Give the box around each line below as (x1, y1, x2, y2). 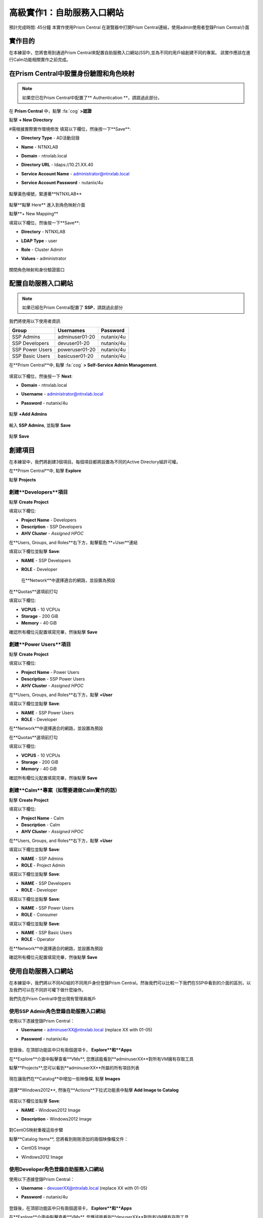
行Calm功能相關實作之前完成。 (9, 57, 71, 62)
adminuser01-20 (57, 334, 95, 341)
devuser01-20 (57, 340, 90, 347)
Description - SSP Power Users (21, 676, 85, 682)
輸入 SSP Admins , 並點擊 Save (9, 422, 71, 428)
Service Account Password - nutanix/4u (21, 180, 103, 186)
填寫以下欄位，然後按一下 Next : (9, 373, 73, 379)
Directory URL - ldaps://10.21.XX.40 (21, 162, 94, 168)
